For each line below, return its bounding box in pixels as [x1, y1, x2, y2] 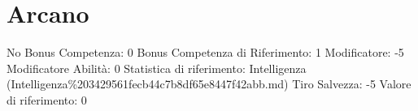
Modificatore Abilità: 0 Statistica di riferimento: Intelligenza [7, 59, 307, 76]
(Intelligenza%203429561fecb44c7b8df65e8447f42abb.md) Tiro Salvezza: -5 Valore [7, 75, 411, 92]
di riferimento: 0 [7, 91, 87, 108]
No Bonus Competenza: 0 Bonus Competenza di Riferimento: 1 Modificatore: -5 [7, 44, 404, 61]
